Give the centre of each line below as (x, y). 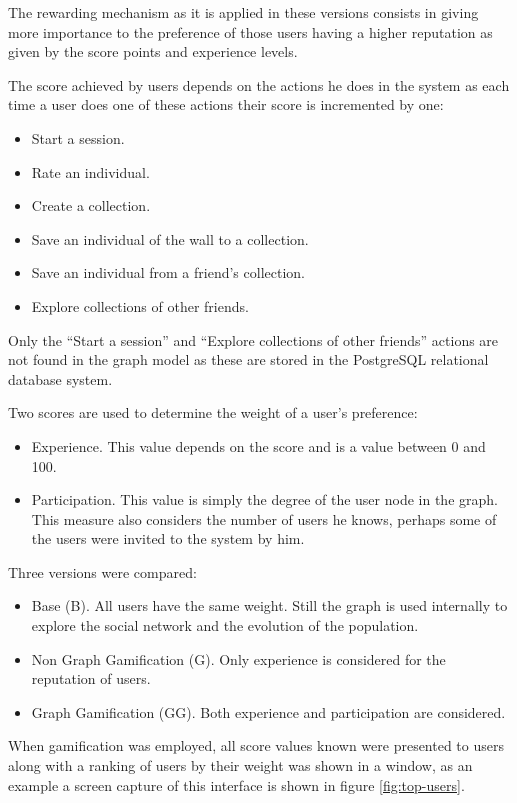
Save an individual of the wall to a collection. (170, 238)
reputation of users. (91, 678)
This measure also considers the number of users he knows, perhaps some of (264, 518)
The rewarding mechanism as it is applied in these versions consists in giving (243, 12)
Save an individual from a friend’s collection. (168, 272)
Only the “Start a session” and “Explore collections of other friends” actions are (253, 339)
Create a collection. (91, 205)
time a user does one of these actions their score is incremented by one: (226, 104)
